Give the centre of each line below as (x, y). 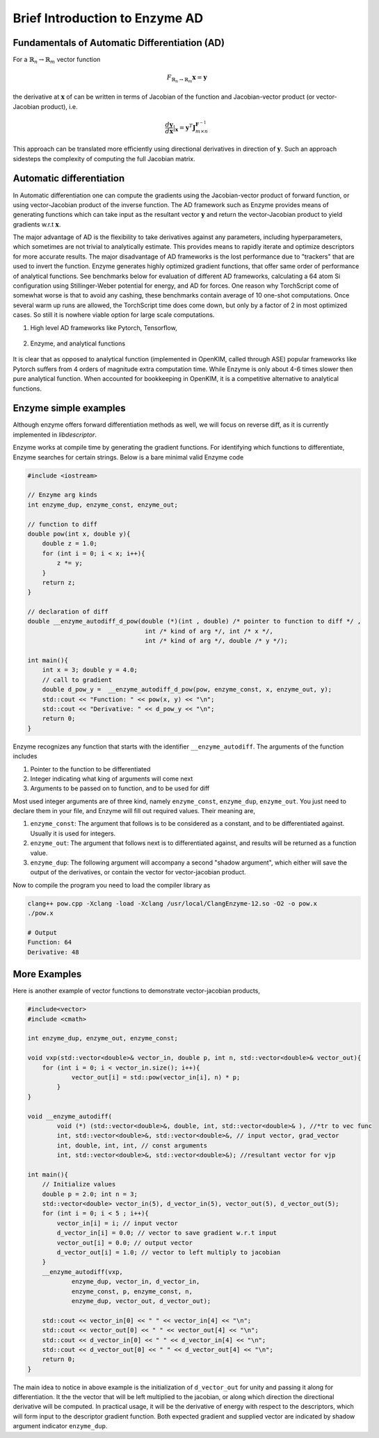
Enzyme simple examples (69, 408)
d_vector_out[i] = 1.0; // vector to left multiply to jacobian (169, 1252)
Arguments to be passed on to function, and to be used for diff (120, 788)
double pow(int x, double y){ (79, 534)
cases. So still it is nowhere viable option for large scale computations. (114, 315)
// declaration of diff (68, 612)
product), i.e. (59, 106)
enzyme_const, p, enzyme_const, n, (132, 1291)
